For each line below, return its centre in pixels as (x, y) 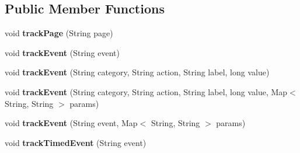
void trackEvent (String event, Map (71, 123)
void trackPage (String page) (59, 33)
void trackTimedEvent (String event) (76, 142)
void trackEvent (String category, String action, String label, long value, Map (146, 91)
